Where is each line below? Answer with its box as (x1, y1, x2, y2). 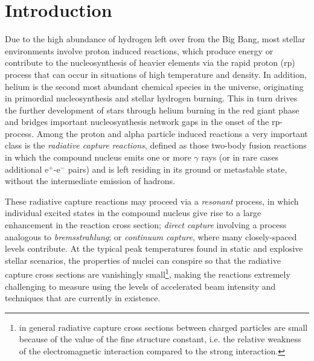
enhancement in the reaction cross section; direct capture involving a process (5, 219, 287, 231)
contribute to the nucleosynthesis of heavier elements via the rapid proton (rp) (5, 56, 295, 69)
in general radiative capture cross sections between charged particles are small (19, 321, 308, 333)
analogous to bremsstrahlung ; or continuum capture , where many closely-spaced (5, 230, 297, 243)
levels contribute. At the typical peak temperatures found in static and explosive (5, 242, 303, 255)
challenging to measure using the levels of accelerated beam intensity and (5, 280, 276, 292)
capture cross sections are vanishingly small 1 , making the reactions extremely (5, 266, 290, 281)
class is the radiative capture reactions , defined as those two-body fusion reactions (5, 139, 307, 152)
